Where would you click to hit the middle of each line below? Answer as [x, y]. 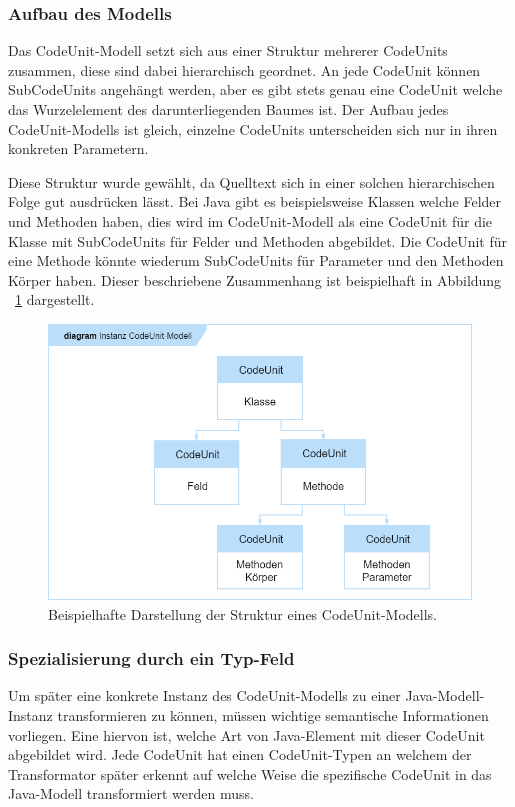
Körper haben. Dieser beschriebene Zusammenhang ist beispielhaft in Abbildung [255, 279]
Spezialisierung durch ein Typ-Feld [151, 658]
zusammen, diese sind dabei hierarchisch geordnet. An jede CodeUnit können [244, 69]
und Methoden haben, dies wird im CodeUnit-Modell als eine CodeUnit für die [250, 220]
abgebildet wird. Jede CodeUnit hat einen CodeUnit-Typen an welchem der [240, 754]
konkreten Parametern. [78, 148]
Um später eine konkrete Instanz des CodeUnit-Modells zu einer [204, 695]
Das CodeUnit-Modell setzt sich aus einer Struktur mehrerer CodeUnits [228, 50]
